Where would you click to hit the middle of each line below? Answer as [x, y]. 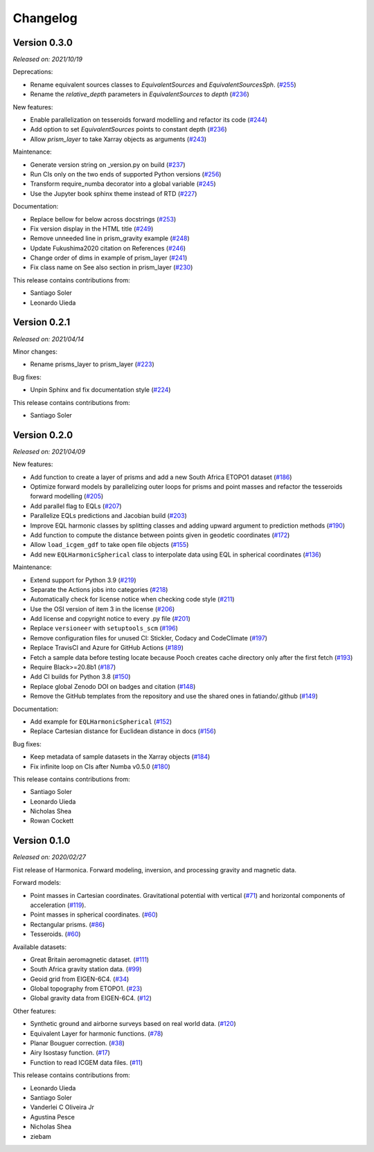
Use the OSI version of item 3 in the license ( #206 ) [103, 609]
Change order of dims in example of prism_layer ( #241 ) [109, 258]
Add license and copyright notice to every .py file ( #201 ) [110, 619]
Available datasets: [40, 947]
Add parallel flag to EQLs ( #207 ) [76, 506]
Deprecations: [33, 72]
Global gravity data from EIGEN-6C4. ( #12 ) [91, 998]
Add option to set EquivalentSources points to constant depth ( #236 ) [129, 129]
